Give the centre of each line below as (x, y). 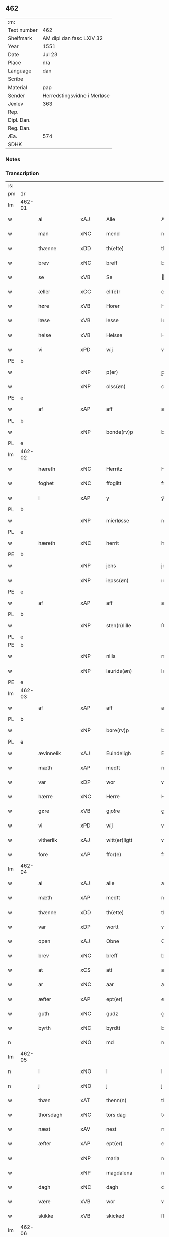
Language (20, 71)
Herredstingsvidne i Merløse (76, 95)
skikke (46, 1216)
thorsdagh (51, 1115)
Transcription (22, 173)
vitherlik (48, 840)
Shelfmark (20, 38)
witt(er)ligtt (119, 840)
